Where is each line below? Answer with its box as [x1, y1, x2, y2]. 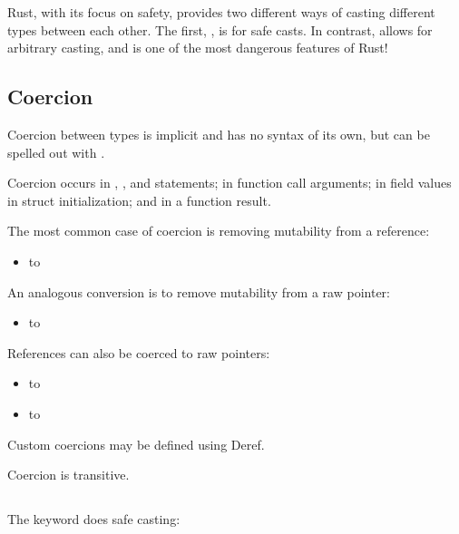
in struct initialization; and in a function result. [7, 190, 271, 209]
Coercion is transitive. [7, 465, 130, 484]
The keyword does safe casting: [7, 510, 181, 529]
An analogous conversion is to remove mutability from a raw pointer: [7, 282, 390, 301]
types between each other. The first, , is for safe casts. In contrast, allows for [7, 20, 433, 39]
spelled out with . [7, 142, 105, 161]
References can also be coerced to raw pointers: [7, 343, 270, 362]
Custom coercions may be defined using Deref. [7, 434, 265, 453]
